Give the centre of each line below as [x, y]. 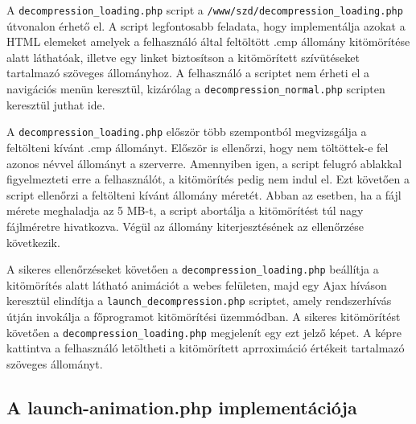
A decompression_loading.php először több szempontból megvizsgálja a [187, 132]
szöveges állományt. [55, 363]
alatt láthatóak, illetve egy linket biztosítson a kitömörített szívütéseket [183, 57]
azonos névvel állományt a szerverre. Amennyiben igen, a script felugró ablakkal [204, 163]
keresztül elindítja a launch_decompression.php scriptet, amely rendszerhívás [199, 301]
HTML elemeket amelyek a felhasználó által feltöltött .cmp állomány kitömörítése [208, 41]
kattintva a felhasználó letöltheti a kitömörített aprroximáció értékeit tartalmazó [206, 348]
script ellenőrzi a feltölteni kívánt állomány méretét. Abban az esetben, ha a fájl [204, 194]
